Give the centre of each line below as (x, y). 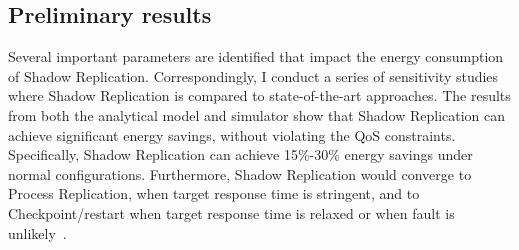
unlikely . (37, 232)
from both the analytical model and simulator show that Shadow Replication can (257, 114)
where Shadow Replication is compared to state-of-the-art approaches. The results (259, 95)
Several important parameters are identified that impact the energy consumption (256, 56)
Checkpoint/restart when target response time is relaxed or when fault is (231, 212)
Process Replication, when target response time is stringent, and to (214, 193)
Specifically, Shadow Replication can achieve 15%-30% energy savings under (240, 154)
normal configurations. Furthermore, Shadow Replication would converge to (240, 173)
